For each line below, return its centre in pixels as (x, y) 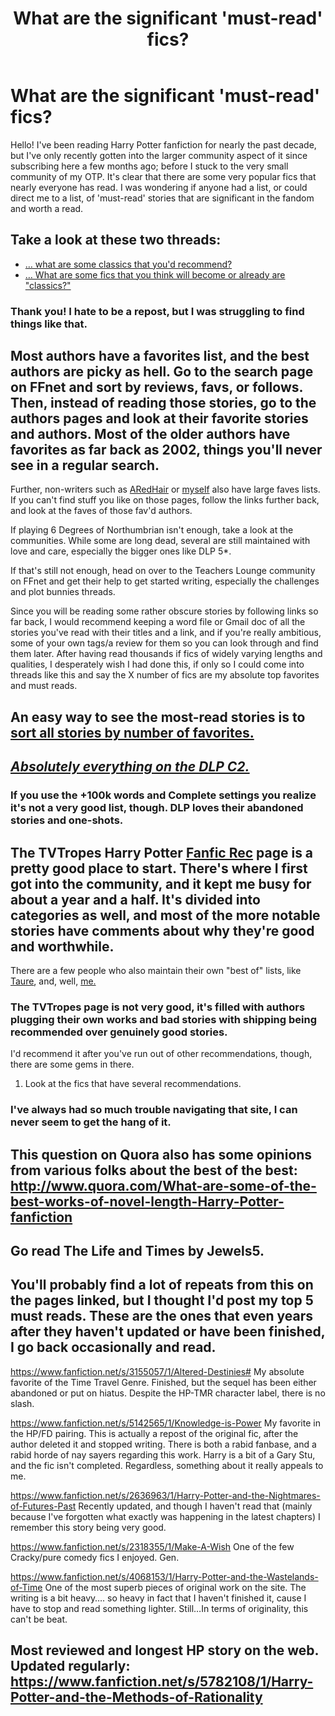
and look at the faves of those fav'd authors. (101, 511)
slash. (22, 1403)
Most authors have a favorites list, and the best (160, 356)
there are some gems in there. (72, 1064)
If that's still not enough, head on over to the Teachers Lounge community (163, 571)
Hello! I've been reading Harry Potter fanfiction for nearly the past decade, (163, 144)
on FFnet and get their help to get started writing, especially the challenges (165, 581)
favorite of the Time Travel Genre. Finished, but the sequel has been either (163, 1382)
